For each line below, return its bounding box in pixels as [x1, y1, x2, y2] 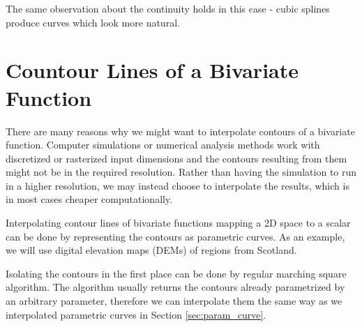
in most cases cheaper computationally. [6, 192, 173, 206]
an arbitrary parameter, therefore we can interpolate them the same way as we [6, 294, 342, 308]
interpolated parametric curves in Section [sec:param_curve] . [6, 307, 266, 321]
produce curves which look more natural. [6, 15, 180, 29]
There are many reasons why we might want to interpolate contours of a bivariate [6, 123, 355, 138]
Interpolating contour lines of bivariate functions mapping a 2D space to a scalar [6, 215, 351, 230]
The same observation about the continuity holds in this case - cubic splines [6, 1, 330, 15]
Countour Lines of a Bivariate [6, 56, 299, 84]
